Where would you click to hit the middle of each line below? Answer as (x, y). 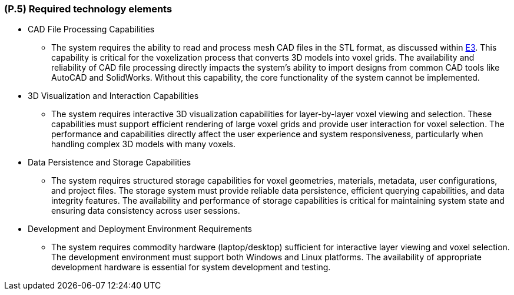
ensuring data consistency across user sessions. (146, 211)
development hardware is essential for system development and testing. (191, 267)
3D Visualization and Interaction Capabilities (113, 96)
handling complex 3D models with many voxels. (144, 144)
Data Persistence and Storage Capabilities (110, 163)
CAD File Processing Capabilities (91, 29)
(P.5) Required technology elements (88, 9)
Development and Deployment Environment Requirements (140, 229)
